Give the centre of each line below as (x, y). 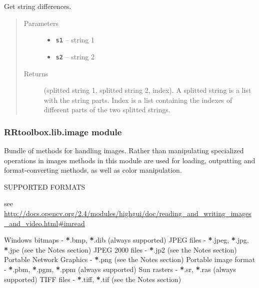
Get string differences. (38, 6)
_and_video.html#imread (44, 223)
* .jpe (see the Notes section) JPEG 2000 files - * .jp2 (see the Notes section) (120, 249)
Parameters (41, 23)
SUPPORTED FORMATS (45, 186)
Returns (36, 73)
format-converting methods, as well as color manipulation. (93, 170)
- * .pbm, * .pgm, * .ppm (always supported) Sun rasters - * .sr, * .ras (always (120, 269)
